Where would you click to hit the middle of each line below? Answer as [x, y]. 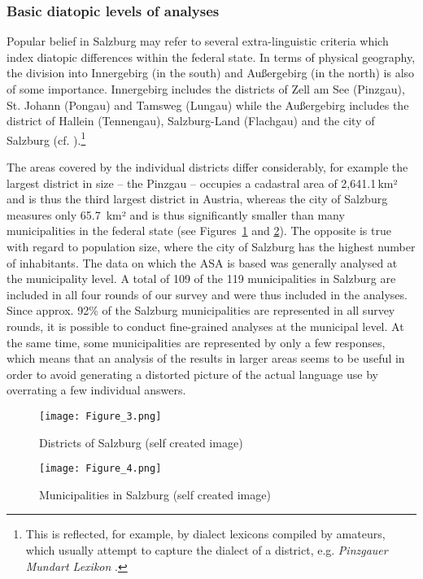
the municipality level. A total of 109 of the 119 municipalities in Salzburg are [201, 279]
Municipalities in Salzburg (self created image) [155, 494]
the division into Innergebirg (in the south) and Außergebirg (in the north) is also [211, 73]
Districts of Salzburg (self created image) [141, 442]
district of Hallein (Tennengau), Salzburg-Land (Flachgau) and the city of [191, 121]
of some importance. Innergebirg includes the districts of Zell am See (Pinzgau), [206, 89]
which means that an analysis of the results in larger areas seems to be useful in [206, 358]
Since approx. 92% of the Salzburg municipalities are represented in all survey [201, 310]
